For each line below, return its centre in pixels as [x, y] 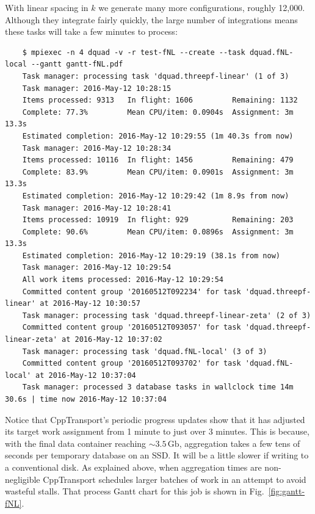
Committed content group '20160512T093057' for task [132, 328]
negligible [23, 479]
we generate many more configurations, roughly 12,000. [202, 7]
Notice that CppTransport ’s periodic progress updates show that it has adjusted [155, 419]
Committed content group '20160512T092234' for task [132, 291]
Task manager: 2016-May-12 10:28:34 [97, 148]
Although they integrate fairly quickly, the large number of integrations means [151, 19]
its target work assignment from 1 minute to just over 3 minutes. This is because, [157, 431]
